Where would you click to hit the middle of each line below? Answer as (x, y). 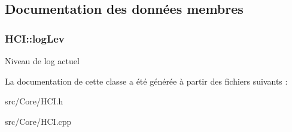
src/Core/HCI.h (34, 101)
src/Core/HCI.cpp (38, 121)
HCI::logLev (35, 38)
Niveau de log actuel (42, 61)
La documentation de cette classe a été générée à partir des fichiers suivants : (146, 81)
